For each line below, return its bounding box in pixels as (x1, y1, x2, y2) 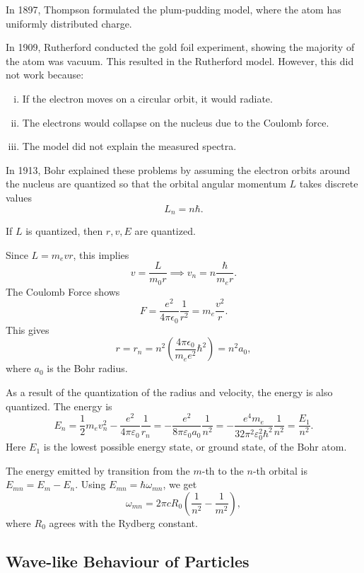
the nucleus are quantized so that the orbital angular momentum (6, 176, 286, 191)
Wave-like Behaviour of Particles (6, 550, 249, 572)
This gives (6, 322, 49, 337)
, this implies (73, 247, 129, 262)
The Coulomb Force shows (6, 284, 120, 299)
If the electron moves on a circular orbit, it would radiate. (22, 91, 273, 105)
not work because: (6, 67, 84, 82)
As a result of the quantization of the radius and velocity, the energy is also (6, 385, 333, 400)
